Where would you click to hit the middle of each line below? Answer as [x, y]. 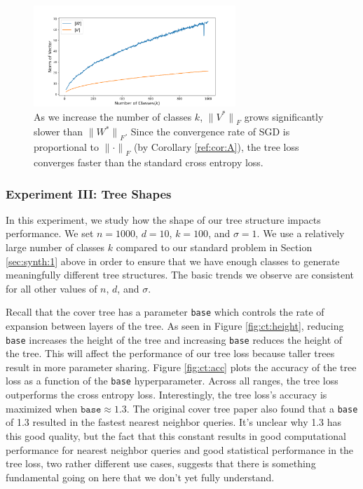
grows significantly [284, 116]
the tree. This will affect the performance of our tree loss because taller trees [170, 353]
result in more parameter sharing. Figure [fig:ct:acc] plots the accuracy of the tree [181, 367]
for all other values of [52, 288]
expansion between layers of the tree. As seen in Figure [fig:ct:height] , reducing [175, 326]
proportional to [67, 147]
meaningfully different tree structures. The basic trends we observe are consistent [180, 275]
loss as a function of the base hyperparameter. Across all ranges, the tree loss [172, 381]
